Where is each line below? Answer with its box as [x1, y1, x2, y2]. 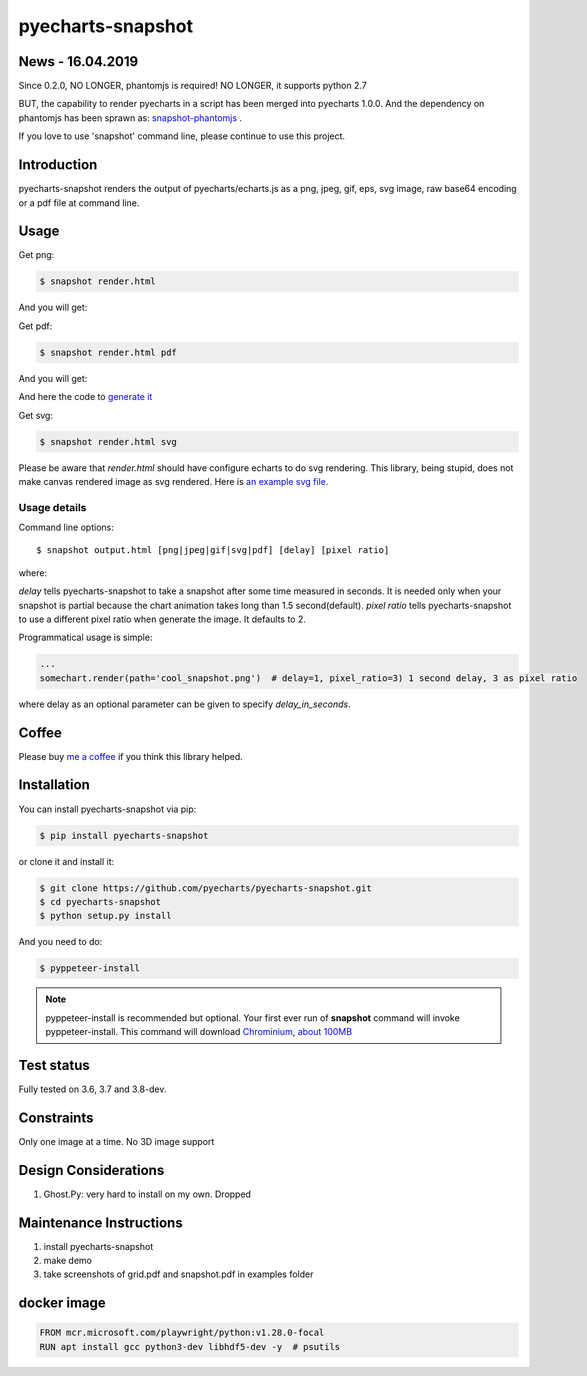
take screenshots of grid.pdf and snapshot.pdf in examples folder [43, 1268, 314, 1280]
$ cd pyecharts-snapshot [39, 896, 162, 907]
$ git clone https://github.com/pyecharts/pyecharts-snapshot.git [39, 882, 372, 894]
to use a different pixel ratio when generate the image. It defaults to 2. [18, 613, 307, 625]
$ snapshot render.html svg [39, 436, 177, 447]
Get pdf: [18, 320, 53, 332]
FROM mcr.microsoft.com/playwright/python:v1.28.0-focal [39, 1327, 325, 1339]
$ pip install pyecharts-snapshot [39, 830, 209, 841]
